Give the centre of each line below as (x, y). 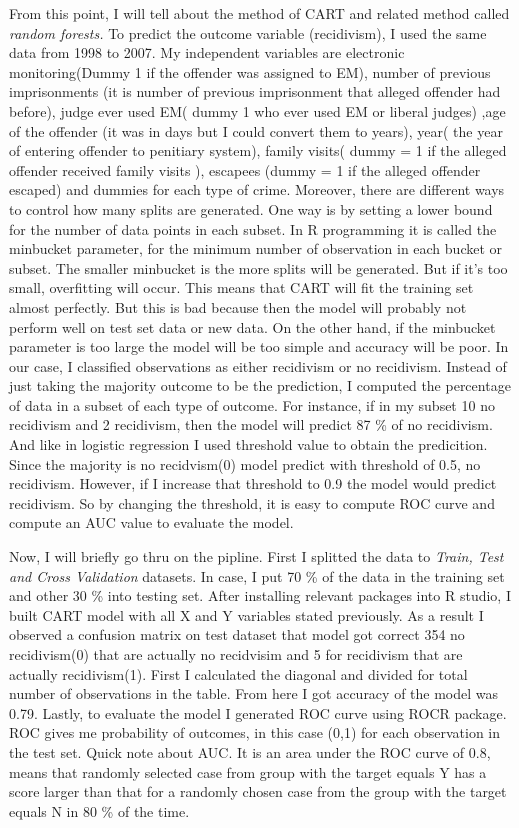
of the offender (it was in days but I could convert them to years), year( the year (256, 130)
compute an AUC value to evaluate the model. (151, 522)
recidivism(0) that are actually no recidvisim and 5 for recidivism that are (236, 654)
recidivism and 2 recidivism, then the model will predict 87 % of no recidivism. (251, 424)
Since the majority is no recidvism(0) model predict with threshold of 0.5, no (245, 463)
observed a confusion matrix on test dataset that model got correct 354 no (237, 634)
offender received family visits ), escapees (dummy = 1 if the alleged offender (245, 169)
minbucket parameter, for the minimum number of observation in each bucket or (256, 248)
